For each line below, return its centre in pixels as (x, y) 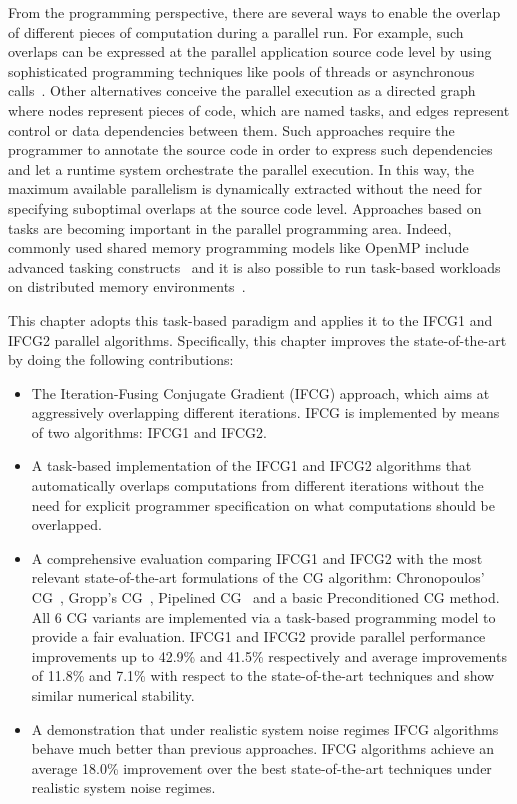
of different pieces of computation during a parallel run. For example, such (236, 31)
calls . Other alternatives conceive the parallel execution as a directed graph (242, 90)
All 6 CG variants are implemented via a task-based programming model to (263, 616)
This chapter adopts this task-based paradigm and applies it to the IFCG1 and (250, 319)
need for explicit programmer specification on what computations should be (263, 504)
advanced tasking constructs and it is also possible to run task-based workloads (254, 266)
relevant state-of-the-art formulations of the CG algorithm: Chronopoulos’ (258, 577)
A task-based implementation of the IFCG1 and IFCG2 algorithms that (251, 465)
